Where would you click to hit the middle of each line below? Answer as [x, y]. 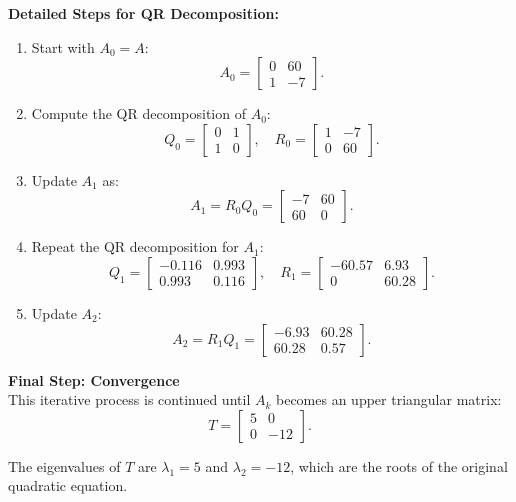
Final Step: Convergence [94, 379]
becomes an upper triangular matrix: [388, 399]
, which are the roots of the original [399, 465]
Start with [63, 46]
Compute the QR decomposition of [138, 113]
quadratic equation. [68, 485]
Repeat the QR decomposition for [135, 246]
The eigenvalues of [64, 465]
